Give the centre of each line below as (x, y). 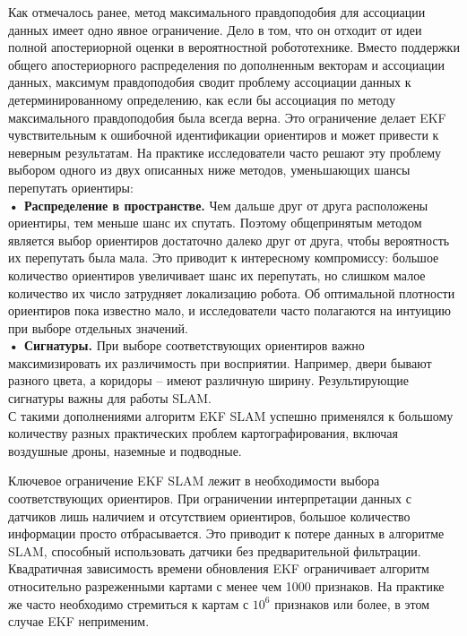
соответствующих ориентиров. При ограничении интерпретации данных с (210, 498)
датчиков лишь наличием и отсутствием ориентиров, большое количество (209, 516)
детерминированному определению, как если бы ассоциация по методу (202, 99)
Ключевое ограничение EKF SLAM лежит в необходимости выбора (194, 481)
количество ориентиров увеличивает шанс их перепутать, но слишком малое (217, 275)
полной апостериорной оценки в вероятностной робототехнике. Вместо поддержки (234, 47)
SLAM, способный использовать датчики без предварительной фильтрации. (215, 550)
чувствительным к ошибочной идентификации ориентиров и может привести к (224, 135)
